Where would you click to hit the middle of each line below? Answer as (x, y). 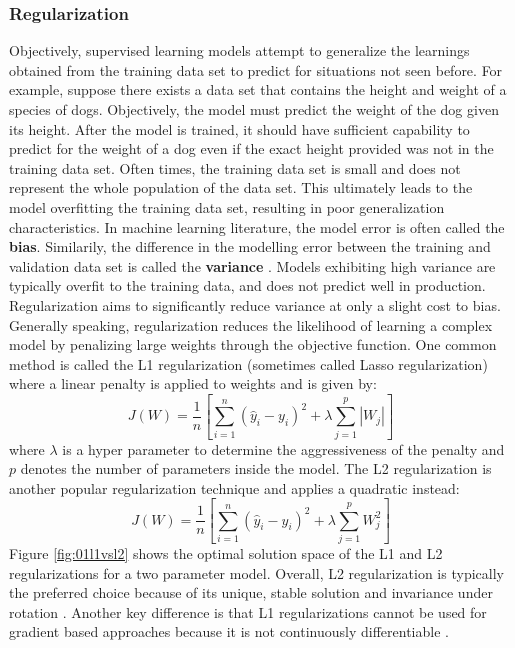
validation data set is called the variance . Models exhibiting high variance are (252, 265)
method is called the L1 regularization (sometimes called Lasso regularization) (248, 363)
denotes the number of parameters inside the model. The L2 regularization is (256, 468)
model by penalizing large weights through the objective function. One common (253, 344)
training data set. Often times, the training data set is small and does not (235, 167)
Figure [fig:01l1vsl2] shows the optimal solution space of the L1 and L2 (226, 553)
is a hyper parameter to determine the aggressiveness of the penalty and (283, 448)
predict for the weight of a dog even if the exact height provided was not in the (251, 148)
